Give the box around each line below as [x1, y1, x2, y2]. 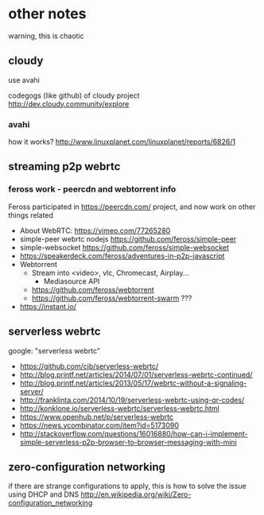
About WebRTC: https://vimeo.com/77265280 [19, 226, 171, 235]
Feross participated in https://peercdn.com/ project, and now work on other [8, 202, 256, 211]
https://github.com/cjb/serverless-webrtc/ [19, 361, 159, 370]
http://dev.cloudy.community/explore [8, 99, 130, 108]
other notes [8, 5, 87, 23]
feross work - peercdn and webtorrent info [8, 184, 177, 195]
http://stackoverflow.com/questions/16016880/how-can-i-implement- [19, 428, 248, 438]
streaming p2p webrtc [8, 160, 121, 173]
